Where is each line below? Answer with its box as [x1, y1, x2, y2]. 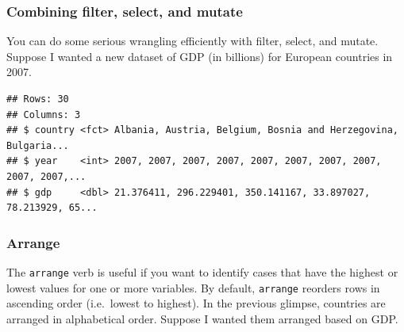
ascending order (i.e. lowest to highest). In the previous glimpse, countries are [6, 295, 386, 311]
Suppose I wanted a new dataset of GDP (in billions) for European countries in [6, 48, 393, 64]
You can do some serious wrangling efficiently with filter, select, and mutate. [6, 32, 379, 49]
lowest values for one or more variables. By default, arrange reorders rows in [6, 279, 380, 296]
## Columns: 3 [6, 109, 81, 120]
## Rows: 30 [6, 93, 69, 105]
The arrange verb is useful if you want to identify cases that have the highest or [6, 263, 398, 280]
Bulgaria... [6, 139, 69, 151]
